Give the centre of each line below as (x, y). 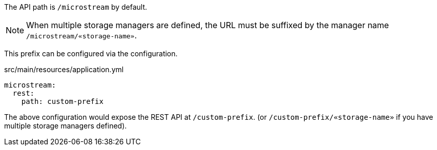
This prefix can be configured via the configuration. (91, 53)
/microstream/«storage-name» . (81, 35)
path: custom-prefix (62, 101)
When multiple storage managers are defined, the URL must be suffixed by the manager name (208, 25)
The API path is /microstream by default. (76, 7)
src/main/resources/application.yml (64, 69)
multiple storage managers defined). (66, 126)
